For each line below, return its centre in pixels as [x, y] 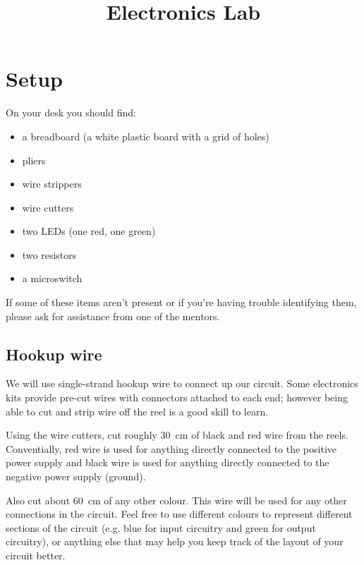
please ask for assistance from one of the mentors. [113, 316]
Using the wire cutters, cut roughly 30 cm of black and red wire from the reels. [177, 435]
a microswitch [52, 278]
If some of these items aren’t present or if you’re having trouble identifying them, [181, 302]
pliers [34, 160]
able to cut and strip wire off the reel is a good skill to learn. [137, 411]
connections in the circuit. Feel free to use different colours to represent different [179, 514]
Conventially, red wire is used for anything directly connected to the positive [171, 448]
